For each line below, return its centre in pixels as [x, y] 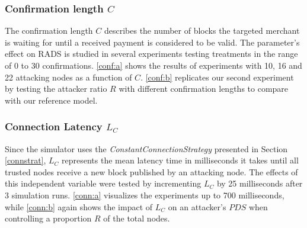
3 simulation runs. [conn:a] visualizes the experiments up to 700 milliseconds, [145, 195]
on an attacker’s [197, 206]
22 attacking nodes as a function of [68, 77]
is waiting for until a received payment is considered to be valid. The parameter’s [152, 42]
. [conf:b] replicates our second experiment [217, 77]
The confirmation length [49, 30]
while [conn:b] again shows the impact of [79, 206]
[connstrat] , [25, 160]
